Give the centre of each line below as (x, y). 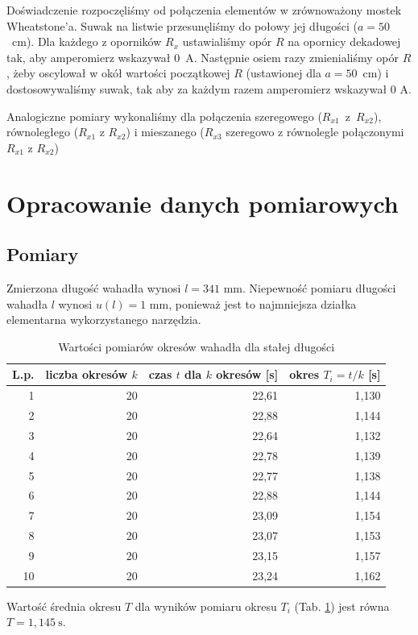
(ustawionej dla (283, 73)
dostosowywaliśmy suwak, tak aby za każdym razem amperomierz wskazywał (197, 88)
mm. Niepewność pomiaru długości (310, 287)
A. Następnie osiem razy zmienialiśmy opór (292, 57)
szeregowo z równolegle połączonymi (315, 132)
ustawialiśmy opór (227, 42)
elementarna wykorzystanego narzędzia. (104, 320)
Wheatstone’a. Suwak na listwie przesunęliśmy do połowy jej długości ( (182, 25)
